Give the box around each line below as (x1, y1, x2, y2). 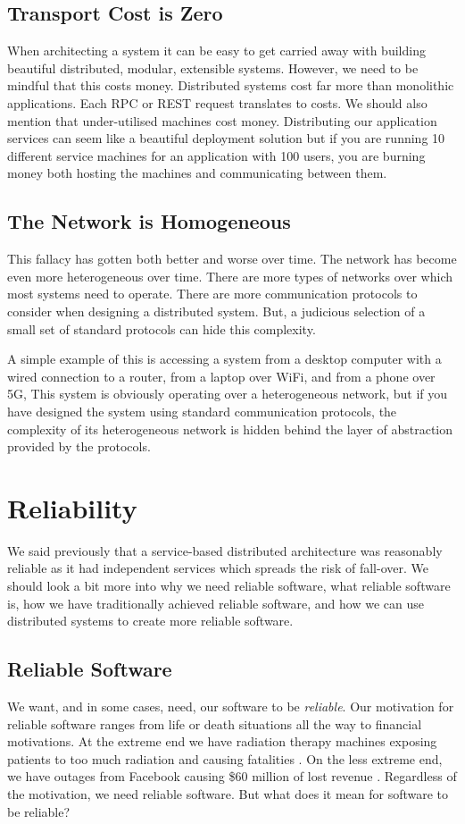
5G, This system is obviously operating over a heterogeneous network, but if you (7, 384, 448, 403)
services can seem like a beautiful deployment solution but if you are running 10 (7, 129, 445, 147)
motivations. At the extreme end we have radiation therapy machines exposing (7, 732, 437, 751)
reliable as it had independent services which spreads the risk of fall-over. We (7, 559, 428, 577)
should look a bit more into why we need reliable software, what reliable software (7, 576, 451, 594)
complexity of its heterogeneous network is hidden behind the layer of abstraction (7, 419, 453, 438)
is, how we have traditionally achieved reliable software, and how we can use (7, 593, 424, 612)
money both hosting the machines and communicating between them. (7, 164, 387, 182)
